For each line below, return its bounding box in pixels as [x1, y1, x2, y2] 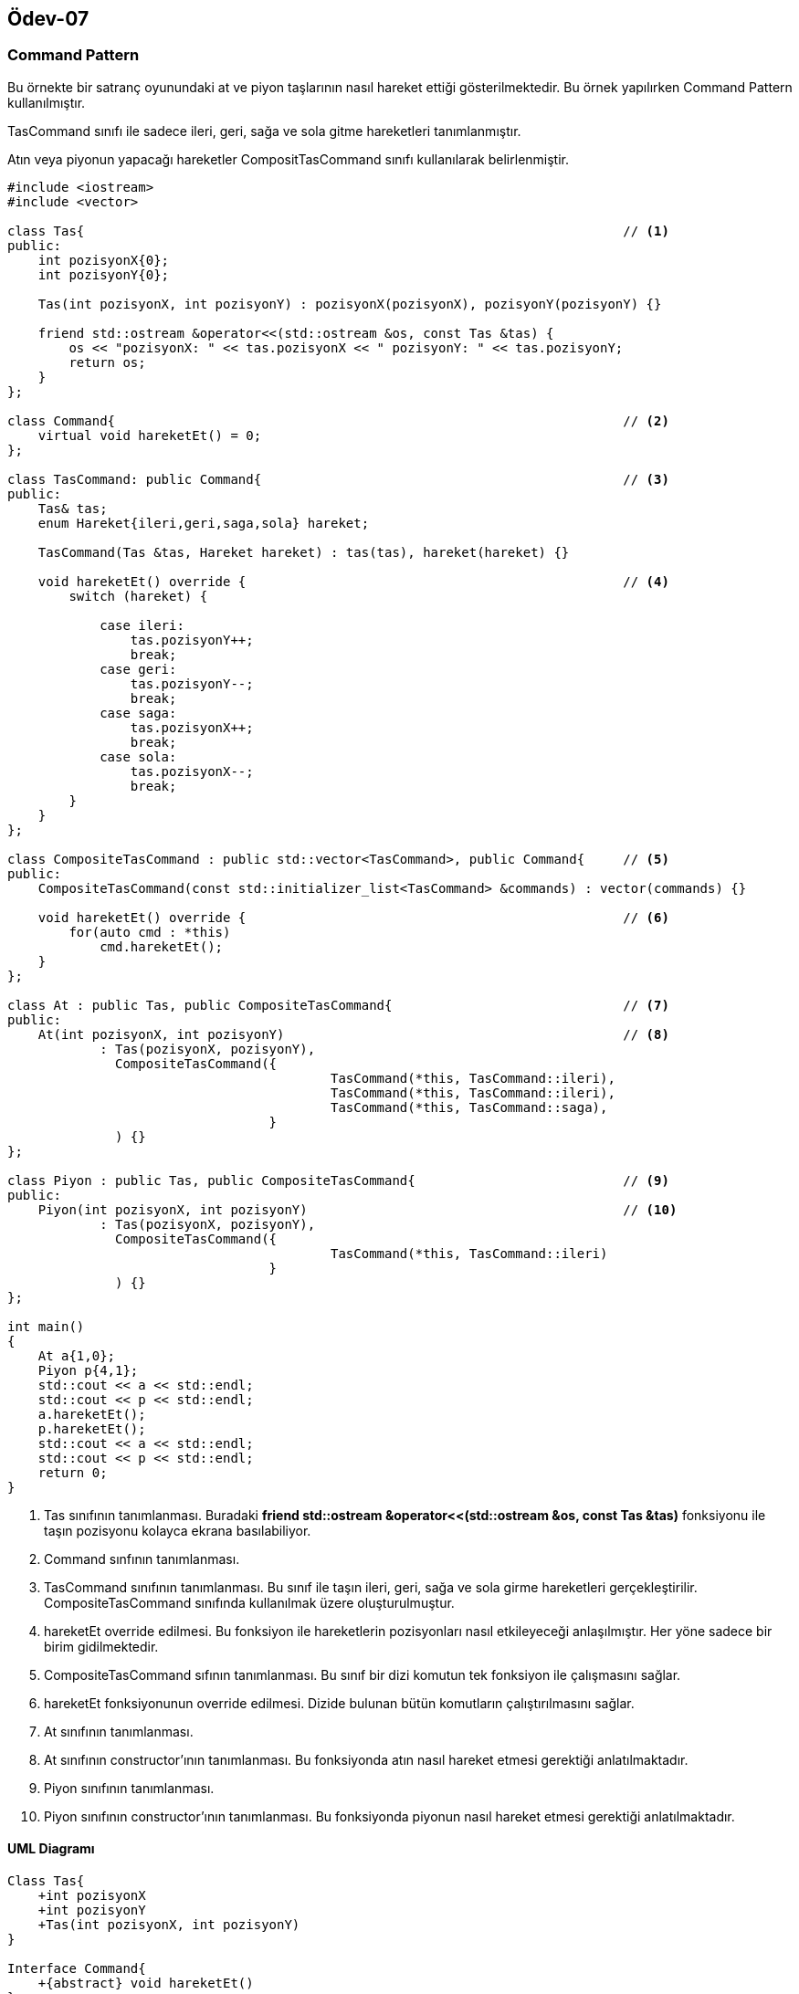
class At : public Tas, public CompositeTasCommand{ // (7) [7, 997, 669, 1013]
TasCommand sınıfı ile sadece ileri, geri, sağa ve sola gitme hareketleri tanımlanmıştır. [7, 122, 521, 139]
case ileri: [100, 617, 184, 633]
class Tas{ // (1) [7, 223, 669, 238]
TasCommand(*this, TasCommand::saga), [331, 1099, 608, 1115]
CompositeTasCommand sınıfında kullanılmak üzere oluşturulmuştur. [44, 1594, 455, 1611]
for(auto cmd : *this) [68, 924, 231, 939]
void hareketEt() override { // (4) [37, 573, 669, 589]
